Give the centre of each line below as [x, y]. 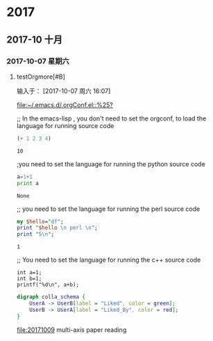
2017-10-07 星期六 [38, 61]
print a [27, 183]
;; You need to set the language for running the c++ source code [109, 260]
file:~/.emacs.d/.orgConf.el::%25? [65, 104]
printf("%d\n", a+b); [48, 285]
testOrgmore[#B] [41, 77]
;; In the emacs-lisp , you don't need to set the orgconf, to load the [111, 118]
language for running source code [65, 125]
